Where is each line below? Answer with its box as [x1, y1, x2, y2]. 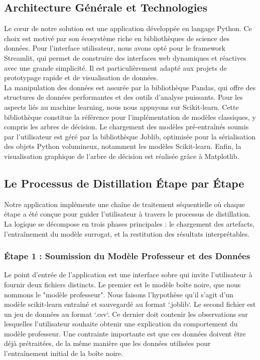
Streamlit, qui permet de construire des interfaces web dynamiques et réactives [4, 52, 246, 63]
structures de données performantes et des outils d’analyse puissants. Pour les [4, 92, 243, 102]
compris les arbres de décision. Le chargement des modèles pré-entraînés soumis [4, 121, 249, 132]
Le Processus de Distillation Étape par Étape [4, 175, 244, 191]
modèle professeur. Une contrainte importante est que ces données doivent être [4, 328, 246, 338]
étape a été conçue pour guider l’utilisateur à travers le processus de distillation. [4, 209, 251, 219]
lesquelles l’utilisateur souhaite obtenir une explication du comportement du [4, 318, 238, 329]
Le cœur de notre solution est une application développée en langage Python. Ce [4, 23, 252, 34]
